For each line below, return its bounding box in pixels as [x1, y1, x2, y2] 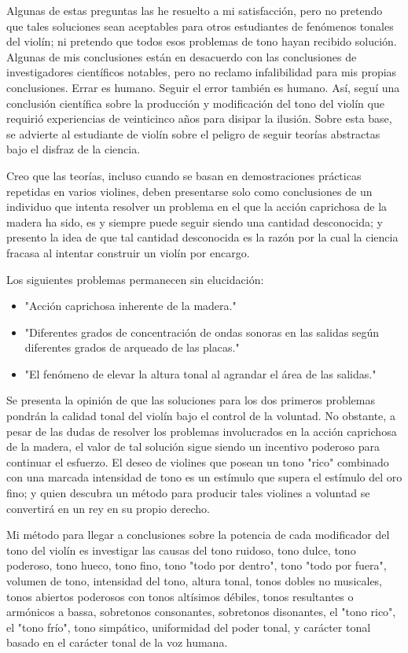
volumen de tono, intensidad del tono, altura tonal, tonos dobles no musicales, [6, 573, 383, 588]
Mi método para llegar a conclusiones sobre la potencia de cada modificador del [6, 526, 390, 543]
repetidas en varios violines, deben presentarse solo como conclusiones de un [6, 183, 373, 199]
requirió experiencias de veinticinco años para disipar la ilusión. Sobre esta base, [6, 110, 392, 127]
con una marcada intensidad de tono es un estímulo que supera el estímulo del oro [6, 469, 402, 485]
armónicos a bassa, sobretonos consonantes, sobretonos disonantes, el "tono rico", [6, 603, 396, 620]
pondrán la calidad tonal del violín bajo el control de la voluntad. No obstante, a [6, 408, 395, 424]
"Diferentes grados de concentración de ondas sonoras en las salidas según [24, 323, 380, 340]
